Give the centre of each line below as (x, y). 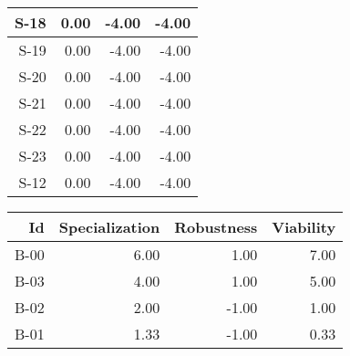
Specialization (109, 227)
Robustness (216, 227)
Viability (304, 227)
